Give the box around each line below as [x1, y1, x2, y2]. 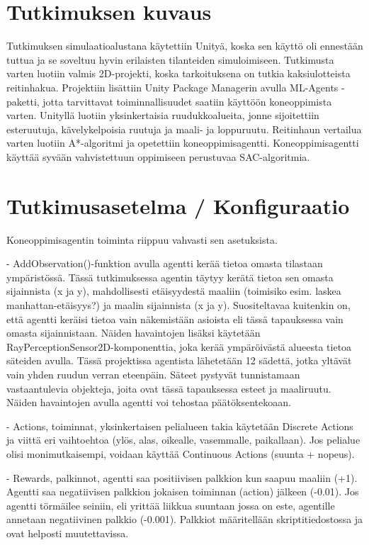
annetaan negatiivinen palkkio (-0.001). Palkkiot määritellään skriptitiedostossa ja [6, 512, 363, 527]
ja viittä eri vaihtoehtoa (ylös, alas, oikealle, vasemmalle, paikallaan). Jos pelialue [6, 432, 361, 447]
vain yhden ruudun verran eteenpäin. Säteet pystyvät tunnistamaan [6, 366, 300, 381]
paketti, [6, 94, 40, 108]
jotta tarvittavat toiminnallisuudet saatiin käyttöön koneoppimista [42, 94, 332, 108]
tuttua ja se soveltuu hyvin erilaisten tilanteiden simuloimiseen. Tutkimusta [6, 52, 334, 67]
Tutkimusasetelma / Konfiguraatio [6, 191, 350, 220]
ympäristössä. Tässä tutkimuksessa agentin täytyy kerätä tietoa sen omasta [6, 269, 334, 284]
